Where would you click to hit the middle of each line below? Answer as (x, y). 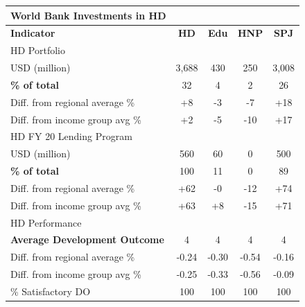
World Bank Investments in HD (88, 15)
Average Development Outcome (87, 239)
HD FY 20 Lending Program (71, 136)
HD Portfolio (38, 50)
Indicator (33, 33)
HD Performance (46, 222)
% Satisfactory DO (51, 291)
